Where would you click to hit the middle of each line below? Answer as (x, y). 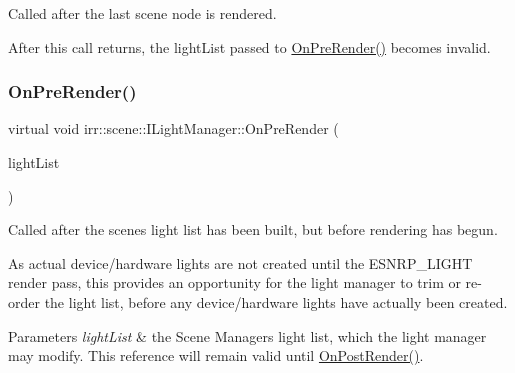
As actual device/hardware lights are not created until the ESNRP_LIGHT (240, 262)
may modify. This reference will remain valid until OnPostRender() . (216, 355)
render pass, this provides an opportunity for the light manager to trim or (234, 282)
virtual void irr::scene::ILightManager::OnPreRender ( (173, 128)
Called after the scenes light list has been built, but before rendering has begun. (253, 229)
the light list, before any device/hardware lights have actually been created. (276, 301)
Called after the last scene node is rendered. (142, 13)
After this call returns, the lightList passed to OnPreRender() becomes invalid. (249, 46)
